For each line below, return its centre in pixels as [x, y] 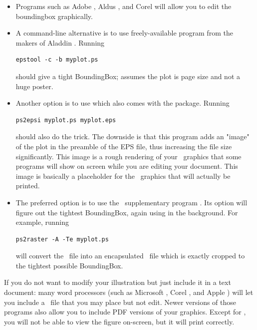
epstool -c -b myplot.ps [57, 60]
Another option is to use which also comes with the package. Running [123, 103]
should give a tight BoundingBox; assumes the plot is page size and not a [128, 76]
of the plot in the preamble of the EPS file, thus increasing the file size [124, 146]
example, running [42, 222]
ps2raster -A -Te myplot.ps [62, 239]
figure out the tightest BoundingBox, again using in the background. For [127, 212]
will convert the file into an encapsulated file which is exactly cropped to [130, 256]
